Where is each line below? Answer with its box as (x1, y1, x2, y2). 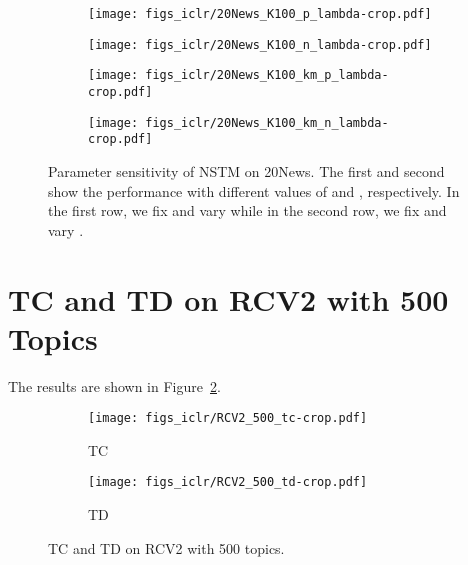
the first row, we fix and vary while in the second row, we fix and (48, 200, 447, 221)
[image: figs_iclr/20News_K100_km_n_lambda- (88, 115, 389, 130)
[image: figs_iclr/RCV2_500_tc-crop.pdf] (88, 411, 368, 426)
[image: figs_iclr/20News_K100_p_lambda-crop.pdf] (88, 7, 432, 21)
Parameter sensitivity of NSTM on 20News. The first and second (48, 160, 445, 181)
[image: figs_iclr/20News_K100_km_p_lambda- (88, 68, 389, 83)
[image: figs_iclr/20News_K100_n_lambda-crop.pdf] (88, 37, 432, 52)
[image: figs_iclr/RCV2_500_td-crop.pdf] (88, 475, 368, 490)
